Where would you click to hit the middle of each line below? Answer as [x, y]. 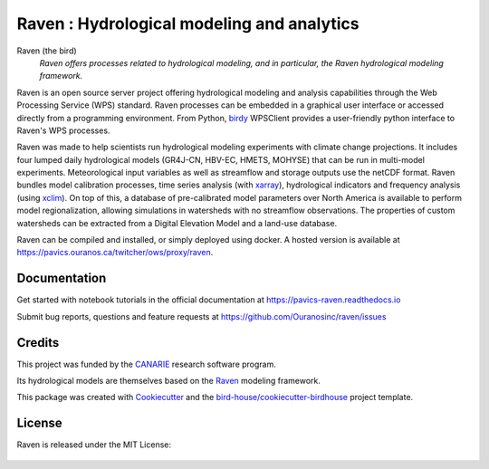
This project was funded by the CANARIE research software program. [146, 364]
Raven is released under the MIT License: [94, 445]
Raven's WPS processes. [63, 130]
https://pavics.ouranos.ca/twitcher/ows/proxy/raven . [115, 253]
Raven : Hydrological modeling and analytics [188, 24]
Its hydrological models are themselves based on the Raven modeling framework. [169, 381]
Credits [38, 343]
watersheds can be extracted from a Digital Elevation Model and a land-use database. [177, 223]
